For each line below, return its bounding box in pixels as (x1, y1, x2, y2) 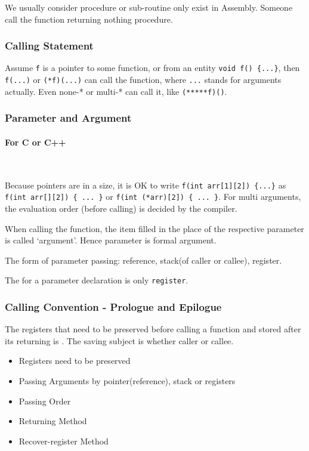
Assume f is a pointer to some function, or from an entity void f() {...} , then (5, 61, 300, 74)
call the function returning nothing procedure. (5, 13, 173, 25)
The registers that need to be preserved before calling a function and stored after (5, 323, 301, 335)
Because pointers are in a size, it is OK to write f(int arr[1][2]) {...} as (5, 178, 286, 191)
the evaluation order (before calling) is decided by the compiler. (5, 202, 237, 214)
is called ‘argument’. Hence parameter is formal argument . (5, 234, 217, 246)
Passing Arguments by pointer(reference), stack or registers (18, 374, 236, 387)
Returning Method (18, 415, 87, 427)
